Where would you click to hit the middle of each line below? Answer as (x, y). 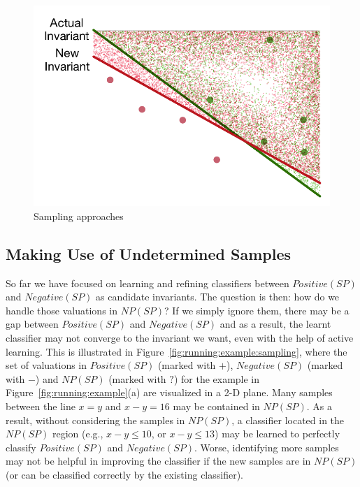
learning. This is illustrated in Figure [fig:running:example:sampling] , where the (177, 351)
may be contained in (216, 406)
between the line (41, 406)
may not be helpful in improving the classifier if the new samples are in (158, 461)
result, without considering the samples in (95, 420)
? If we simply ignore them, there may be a (257, 310)
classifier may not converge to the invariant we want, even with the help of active (180, 337)
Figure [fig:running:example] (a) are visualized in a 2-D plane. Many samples (169, 392)
